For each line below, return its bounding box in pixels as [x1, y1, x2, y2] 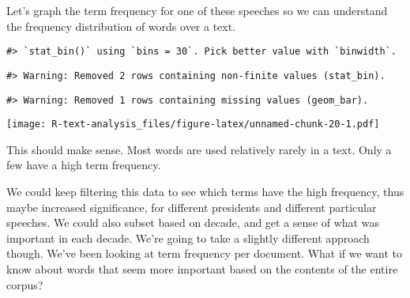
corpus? [6, 276, 43, 292]
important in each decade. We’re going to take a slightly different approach [6, 229, 370, 246]
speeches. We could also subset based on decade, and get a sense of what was [6, 214, 379, 231]
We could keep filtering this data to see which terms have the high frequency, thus [6, 183, 404, 199]
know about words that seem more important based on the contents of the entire [6, 260, 398, 277]
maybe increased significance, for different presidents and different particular [6, 198, 377, 215]
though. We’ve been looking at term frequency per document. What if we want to [6, 245, 403, 262]
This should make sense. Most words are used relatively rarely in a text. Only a [6, 141, 392, 157]
